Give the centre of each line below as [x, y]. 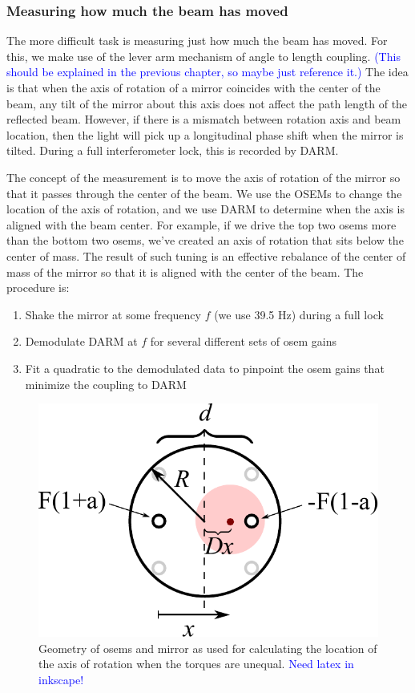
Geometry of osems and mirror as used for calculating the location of [208, 648]
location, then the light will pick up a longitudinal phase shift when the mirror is [205, 134]
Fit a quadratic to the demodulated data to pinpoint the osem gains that [205, 368]
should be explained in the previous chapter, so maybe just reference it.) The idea [207, 72]
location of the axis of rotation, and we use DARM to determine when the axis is [205, 209]
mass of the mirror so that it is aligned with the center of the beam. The [185, 272]
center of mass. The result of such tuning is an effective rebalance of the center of [206, 255]
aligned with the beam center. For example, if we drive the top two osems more [201, 224]
